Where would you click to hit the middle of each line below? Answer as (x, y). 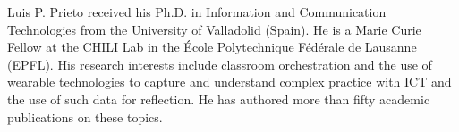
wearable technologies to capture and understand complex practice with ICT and (229, 82)
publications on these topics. (85, 116)
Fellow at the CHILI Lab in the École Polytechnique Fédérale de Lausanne (212, 47)
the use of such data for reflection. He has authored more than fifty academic (219, 99)
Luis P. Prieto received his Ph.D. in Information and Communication (197, 12)
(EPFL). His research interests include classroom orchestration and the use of (220, 64)
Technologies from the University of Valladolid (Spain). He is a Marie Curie (214, 29)
